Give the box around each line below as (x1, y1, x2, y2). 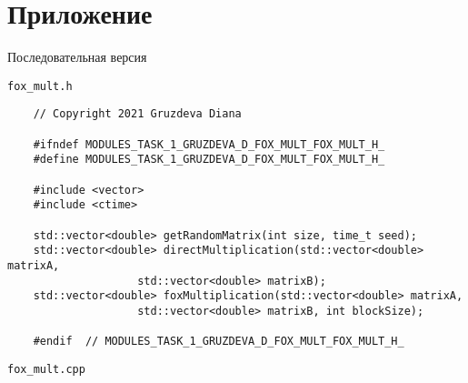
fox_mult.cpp (7, 362, 85, 376)
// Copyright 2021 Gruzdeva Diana (33, 107, 242, 121)
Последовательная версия (7, 47, 147, 66)
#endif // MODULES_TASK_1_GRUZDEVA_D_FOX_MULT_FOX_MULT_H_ (33, 335, 404, 348)
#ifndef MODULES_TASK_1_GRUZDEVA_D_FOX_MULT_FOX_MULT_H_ (33, 137, 385, 151)
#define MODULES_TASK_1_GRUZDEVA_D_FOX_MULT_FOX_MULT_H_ (33, 153, 385, 166)
